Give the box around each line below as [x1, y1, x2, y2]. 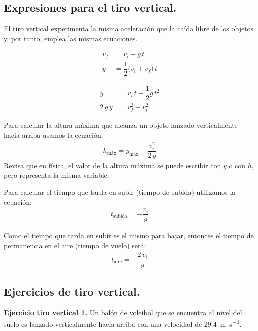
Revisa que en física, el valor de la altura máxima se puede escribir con [4, 160, 221, 170]
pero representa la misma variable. [4, 170, 109, 180]
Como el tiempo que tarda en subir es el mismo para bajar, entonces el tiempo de [4, 230, 254, 241]
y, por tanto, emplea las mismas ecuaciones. [4, 33, 138, 43]
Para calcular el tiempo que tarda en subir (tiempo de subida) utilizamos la [4, 187, 236, 197]
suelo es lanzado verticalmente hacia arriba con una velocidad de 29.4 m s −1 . [4, 317, 242, 329]
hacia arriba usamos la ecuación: [4, 129, 103, 140]
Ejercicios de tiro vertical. [4, 283, 140, 299]
